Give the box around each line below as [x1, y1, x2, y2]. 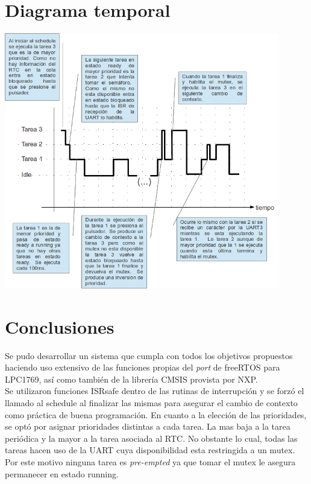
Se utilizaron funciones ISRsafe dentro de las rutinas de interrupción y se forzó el [5, 384, 304, 397]
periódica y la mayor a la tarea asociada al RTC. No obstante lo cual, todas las [5, 431, 298, 444]
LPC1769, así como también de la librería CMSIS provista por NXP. [5, 372, 258, 385]
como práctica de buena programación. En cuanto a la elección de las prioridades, [5, 408, 307, 421]
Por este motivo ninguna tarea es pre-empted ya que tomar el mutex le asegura [5, 455, 296, 468]
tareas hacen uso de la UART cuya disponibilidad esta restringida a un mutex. [5, 444, 295, 456]
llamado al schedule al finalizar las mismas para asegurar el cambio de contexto [5, 396, 298, 409]
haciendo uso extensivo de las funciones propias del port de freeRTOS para [5, 361, 280, 374]
